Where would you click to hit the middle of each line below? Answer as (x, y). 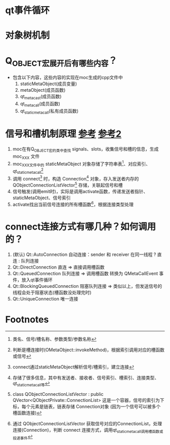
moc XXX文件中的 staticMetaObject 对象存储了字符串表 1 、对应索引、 (81, 164)
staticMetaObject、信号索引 (41, 198)
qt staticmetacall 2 (28, 171)
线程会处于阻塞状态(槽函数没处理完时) (52, 292)
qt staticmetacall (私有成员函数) (49, 111)
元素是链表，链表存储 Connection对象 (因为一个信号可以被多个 (95, 406)
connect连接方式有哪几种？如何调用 (80, 227)
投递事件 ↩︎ (23, 437)
